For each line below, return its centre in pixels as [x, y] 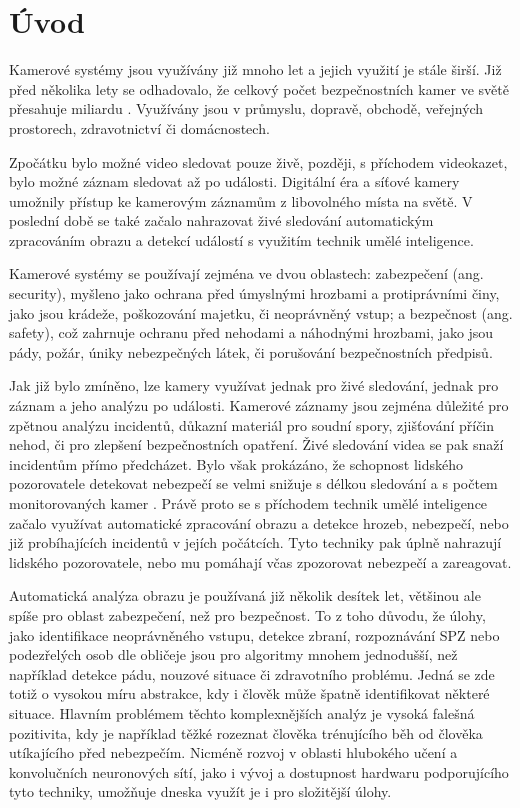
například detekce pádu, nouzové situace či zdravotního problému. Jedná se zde [252, 673]
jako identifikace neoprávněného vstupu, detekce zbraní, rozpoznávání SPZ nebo [254, 634]
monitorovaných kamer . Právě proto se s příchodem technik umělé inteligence [248, 503]
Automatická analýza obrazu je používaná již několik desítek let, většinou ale [245, 595]
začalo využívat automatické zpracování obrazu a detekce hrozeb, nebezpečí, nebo [259, 522]
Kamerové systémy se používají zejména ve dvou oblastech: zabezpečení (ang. [246, 273]
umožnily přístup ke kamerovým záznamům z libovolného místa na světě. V [241, 200]
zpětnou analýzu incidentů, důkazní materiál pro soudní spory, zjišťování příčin [252, 424]
